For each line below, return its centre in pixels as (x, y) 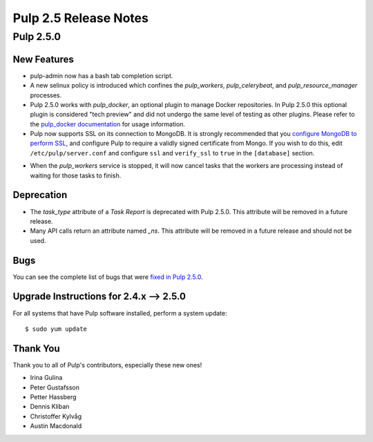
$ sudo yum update (56, 329)
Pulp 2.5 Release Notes (80, 18)
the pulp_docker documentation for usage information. (108, 124)
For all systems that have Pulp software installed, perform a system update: (120, 313)
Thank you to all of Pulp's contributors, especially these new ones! (107, 365)
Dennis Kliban (50, 407)
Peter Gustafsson (55, 387)
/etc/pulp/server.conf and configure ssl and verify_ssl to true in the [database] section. (172, 153)
